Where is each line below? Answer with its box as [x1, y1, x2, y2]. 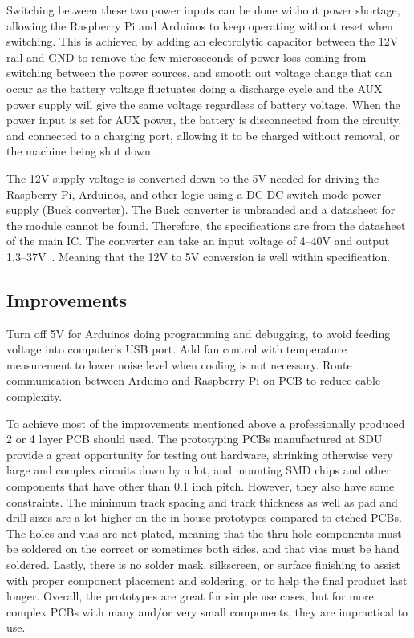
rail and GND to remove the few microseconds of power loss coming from [6, 48, 367, 65]
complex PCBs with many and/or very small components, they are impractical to [6, 603, 408, 620]
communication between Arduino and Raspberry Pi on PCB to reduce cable [6, 372, 381, 389]
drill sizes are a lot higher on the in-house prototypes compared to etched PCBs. [6, 509, 402, 526]
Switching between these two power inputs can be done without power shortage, [6, 2, 400, 18]
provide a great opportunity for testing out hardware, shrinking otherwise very [6, 446, 393, 462]
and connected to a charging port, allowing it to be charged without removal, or [6, 127, 400, 143]
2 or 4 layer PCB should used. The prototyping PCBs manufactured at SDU [6, 430, 383, 447]
